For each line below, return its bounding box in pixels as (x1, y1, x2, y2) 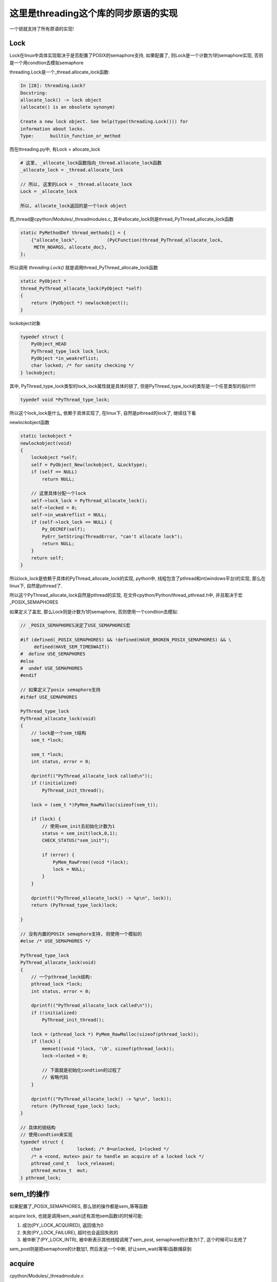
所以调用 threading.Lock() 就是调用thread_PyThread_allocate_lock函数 (9, 265, 159, 271)
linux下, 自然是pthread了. (9, 583, 63, 589)
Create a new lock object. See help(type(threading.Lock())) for (20, 118, 188, 125)
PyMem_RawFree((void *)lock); (52, 859, 129, 865)
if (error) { (42, 852, 75, 858)
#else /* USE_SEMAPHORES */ (20, 938, 91, 944)
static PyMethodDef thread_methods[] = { (20, 230, 126, 236)
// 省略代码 (42, 1074, 69, 1080)
